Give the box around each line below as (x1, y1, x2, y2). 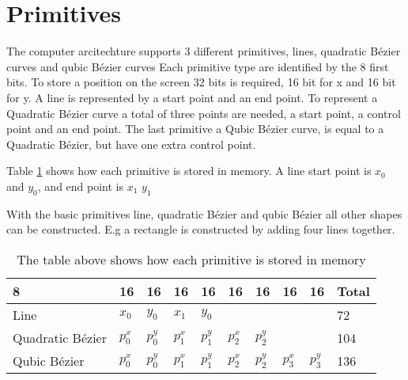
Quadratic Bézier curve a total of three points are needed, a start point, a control (6, 104, 401, 121)
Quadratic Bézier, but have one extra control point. (6, 135, 256, 152)
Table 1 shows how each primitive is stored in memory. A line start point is (6, 162, 372, 179)
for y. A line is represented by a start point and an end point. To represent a (6, 89, 378, 105)
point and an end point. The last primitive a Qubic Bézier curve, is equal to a (6, 120, 384, 137)
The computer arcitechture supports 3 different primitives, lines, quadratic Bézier (6, 43, 401, 59)
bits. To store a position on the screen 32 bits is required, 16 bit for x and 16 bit (6, 74, 396, 90)
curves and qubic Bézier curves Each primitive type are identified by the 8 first (6, 58, 389, 74)
